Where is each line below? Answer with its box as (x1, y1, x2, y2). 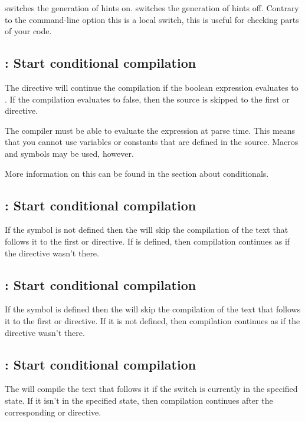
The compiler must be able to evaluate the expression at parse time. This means (5, 124, 296, 136)
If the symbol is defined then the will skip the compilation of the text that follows (5, 303, 301, 315)
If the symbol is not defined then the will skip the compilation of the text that (5, 223, 288, 236)
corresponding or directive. (5, 405, 101, 418)
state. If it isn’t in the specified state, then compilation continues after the (5, 394, 273, 406)
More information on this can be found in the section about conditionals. (5, 167, 269, 179)
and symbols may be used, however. (5, 147, 134, 159)
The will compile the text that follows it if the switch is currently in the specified (5, 383, 298, 395)
